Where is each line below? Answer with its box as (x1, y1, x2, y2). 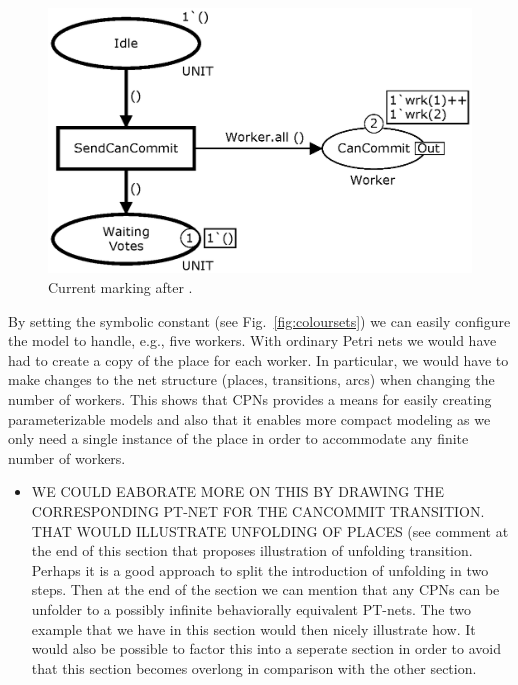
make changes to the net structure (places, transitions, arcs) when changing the (8, 369, 495, 390)
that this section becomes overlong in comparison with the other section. (31, 657, 477, 678)
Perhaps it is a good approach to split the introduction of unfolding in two (31, 559, 489, 580)
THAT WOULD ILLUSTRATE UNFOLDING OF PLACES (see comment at (31, 520, 509, 541)
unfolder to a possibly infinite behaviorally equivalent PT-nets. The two (31, 598, 472, 619)
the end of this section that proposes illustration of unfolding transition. (31, 540, 473, 561)
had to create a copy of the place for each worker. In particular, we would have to (8, 349, 509, 370)
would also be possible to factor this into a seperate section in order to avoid (31, 638, 502, 659)
